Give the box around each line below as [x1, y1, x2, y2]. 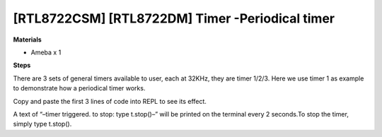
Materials [13, 35, 42, 44]
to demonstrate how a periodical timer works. [13, 84, 146, 93]
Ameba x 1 [30, 48, 62, 56]
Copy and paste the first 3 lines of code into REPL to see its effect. [13, 97, 207, 105]
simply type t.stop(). [13, 120, 72, 129]
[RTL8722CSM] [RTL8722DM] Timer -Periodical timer [13, 11, 335, 26]
